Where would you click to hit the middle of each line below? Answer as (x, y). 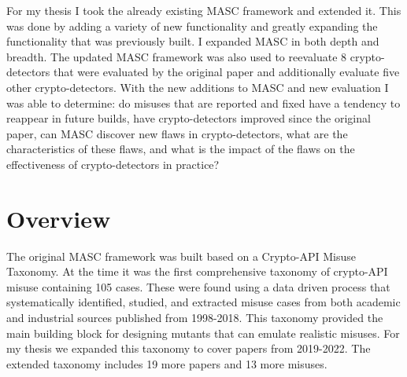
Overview (59, 218)
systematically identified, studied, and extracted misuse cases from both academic (203, 302)
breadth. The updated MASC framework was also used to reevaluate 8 (177, 56)
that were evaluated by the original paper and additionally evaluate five (226, 72)
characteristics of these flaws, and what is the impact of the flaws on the (181, 149)
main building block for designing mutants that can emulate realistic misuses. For (203, 333)
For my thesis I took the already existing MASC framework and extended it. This (204, 10)
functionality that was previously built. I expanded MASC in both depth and (193, 41)
